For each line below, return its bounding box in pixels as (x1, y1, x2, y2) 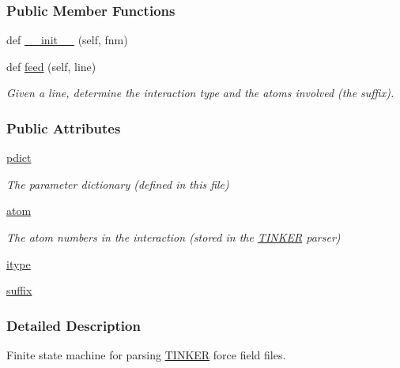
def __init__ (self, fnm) (6, 32, 128, 48)
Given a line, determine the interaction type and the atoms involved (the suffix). (6, 84, 394, 101)
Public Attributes (6, 118, 121, 137)
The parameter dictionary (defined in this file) (6, 175, 229, 192)
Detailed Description (6, 315, 141, 335)
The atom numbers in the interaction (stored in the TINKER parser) (6, 229, 341, 245)
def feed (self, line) (6, 58, 96, 74)
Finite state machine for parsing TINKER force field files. (6, 347, 286, 362)
